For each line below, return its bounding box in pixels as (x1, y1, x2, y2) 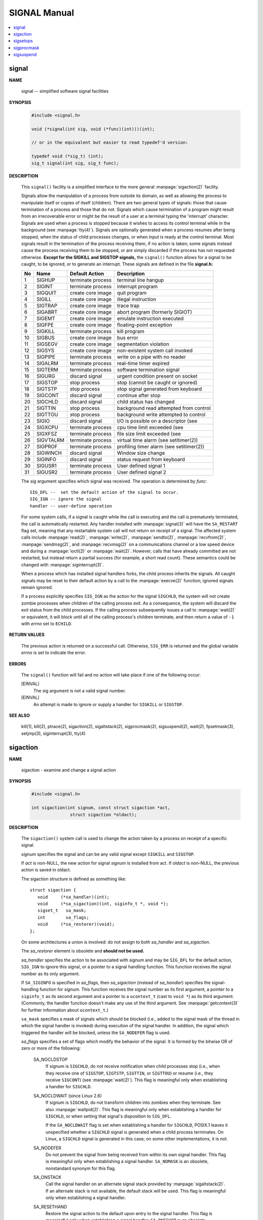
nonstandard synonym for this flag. (45, 1165, 116, 1171)
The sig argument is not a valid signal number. (33, 688, 126, 693)
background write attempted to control (117, 411, 206, 418)
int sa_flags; (37, 915, 89, 920)
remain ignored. (21, 585, 53, 590)
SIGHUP (37, 276, 56, 283)
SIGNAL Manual (9, 7, 74, 18)
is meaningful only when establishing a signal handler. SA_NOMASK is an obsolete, (45, 1159, 209, 1164)
